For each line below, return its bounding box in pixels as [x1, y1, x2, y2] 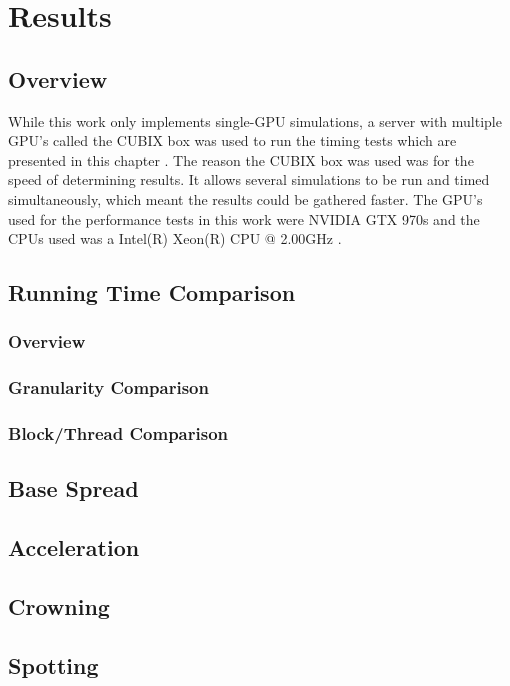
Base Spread [8, 473, 139, 504]
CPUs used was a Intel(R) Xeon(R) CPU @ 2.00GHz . [8, 228, 342, 249]
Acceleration [8, 532, 140, 563]
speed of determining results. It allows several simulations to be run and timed [8, 169, 490, 190]
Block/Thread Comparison [8, 421, 229, 446]
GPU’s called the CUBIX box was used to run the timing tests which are [8, 130, 457, 151]
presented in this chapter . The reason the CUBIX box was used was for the [8, 149, 474, 170]
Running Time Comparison [8, 277, 296, 308]
